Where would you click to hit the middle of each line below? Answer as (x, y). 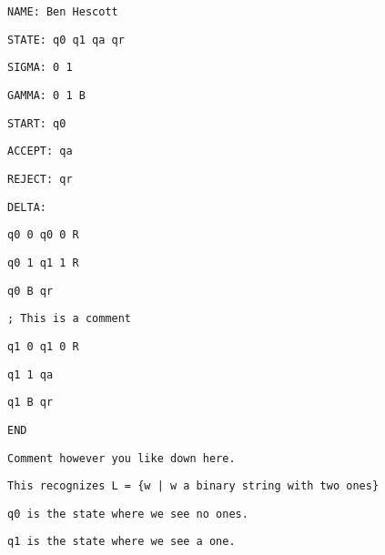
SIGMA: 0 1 (40, 68)
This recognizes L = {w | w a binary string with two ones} (193, 486)
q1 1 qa (30, 374)
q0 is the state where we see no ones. (128, 514)
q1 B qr (30, 403)
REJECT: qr (40, 179)
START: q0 (37, 123)
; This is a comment (70, 319)
